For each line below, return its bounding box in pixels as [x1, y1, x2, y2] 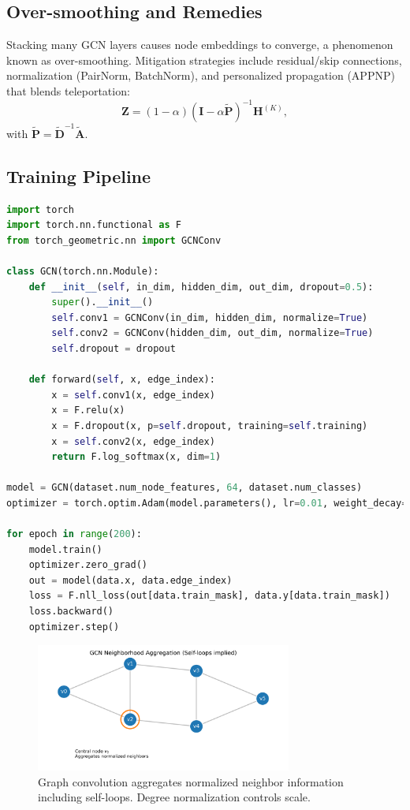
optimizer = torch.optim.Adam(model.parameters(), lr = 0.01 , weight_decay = [6, 497, 408, 509]
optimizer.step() [28, 621, 120, 633]
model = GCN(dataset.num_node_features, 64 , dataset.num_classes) [6, 482, 363, 494]
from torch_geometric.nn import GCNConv [6, 234, 222, 246]
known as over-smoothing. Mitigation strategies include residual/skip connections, [6, 51, 402, 68]
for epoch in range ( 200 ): [6, 528, 142, 540]
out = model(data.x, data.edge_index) [28, 574, 233, 586]
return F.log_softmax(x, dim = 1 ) [51, 451, 222, 463]
